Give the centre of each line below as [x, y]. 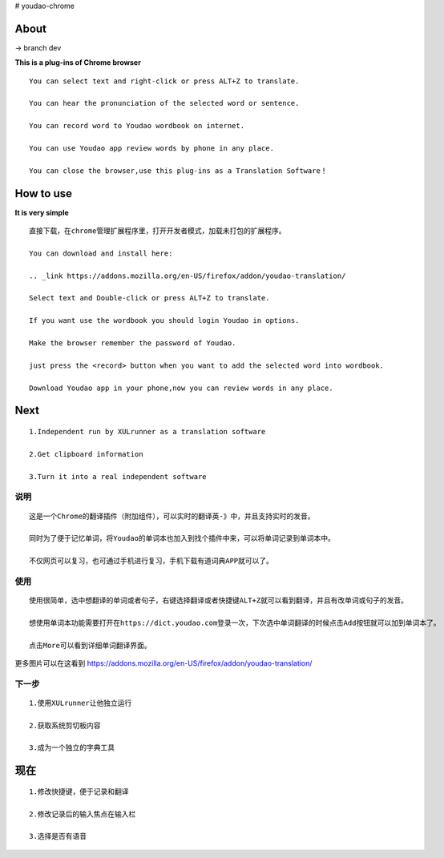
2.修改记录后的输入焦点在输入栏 [83, 814]
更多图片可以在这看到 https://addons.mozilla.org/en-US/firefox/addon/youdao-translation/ [163, 663]
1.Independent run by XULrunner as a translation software [147, 431]
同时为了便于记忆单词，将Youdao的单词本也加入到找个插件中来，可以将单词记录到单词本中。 [182, 538]
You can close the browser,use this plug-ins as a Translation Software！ [178, 171]
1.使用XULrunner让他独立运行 [81, 703]
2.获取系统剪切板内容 [65, 725]
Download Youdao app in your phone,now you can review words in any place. [181, 388]
